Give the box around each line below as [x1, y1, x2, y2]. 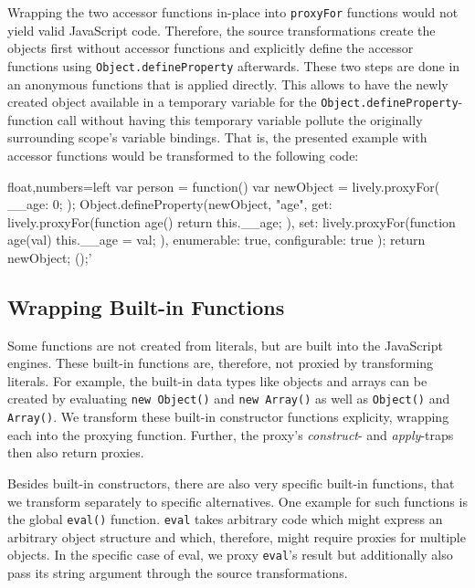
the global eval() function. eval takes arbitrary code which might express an [7, 509, 443, 529]
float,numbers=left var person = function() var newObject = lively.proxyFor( [7, 176, 440, 195]
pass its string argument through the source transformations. [7, 563, 348, 583]
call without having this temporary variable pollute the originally [57, 110, 423, 129]
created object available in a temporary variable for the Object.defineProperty [7, 92, 459, 111]
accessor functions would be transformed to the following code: [7, 145, 359, 164]
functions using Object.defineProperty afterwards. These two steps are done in [7, 56, 460, 75]
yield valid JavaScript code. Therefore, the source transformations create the [7, 20, 436, 39]
